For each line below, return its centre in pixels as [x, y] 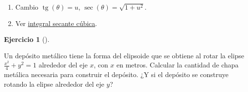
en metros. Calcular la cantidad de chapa [178, 65]
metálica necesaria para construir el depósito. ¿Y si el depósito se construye [116, 74]
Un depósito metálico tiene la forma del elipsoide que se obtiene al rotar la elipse [124, 55]
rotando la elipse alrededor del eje [54, 84]
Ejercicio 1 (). [27, 39]
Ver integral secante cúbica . [56, 23]
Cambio [27, 7]
